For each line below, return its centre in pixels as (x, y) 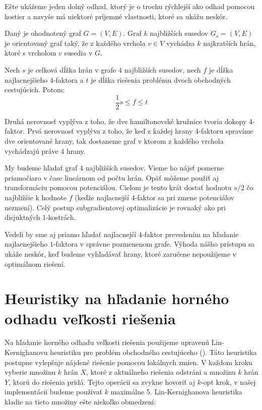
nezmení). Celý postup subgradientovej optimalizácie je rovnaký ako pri (115, 207)
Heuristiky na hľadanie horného (117, 298)
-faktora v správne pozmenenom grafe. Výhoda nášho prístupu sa (154, 244)
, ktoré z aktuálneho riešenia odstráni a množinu (161, 372)
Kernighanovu (26, 352)
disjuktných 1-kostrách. (40, 217)
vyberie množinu (30, 372)
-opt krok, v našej (228, 382)
